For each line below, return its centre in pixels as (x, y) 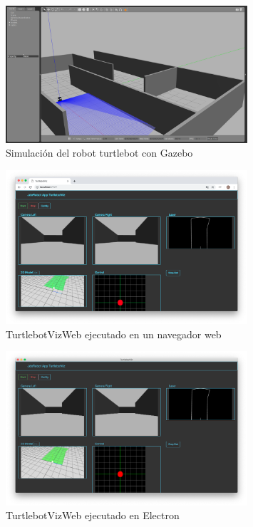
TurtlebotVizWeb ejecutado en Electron (93, 515)
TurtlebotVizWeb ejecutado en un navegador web (114, 334)
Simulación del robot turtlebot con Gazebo (99, 153)
